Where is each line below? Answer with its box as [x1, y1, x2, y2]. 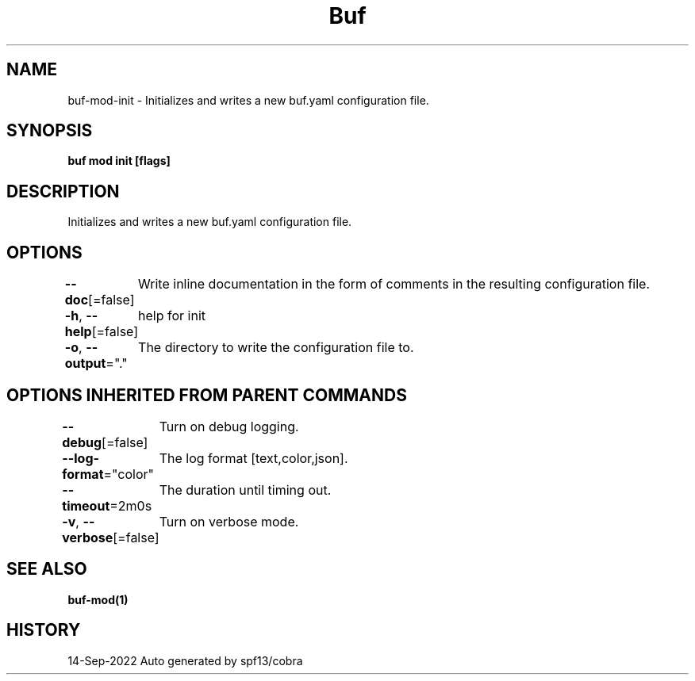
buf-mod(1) [67, 592, 129, 606]
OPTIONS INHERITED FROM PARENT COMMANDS [6, 384, 407, 405]
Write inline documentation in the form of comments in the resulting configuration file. [138, 276, 650, 293]
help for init [138, 308, 206, 324]
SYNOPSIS [6, 121, 93, 141]
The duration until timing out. [159, 481, 332, 498]
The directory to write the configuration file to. [138, 339, 414, 356]
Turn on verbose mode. [159, 513, 299, 530]
